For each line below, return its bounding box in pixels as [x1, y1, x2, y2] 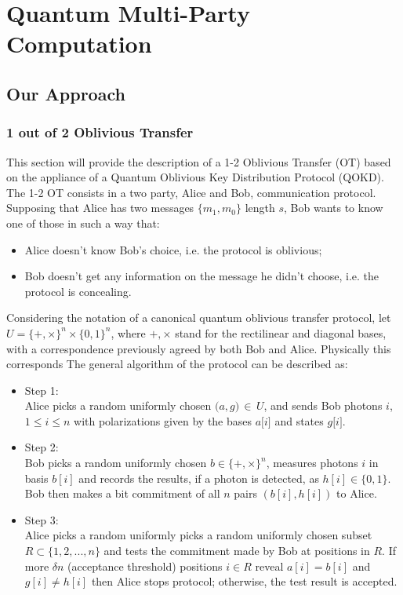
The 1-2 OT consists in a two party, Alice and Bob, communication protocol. [6, 184, 376, 200]
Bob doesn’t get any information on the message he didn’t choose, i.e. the [24, 268, 379, 284]
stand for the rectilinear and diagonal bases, [175, 324, 387, 341]
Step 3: [24, 511, 59, 527]
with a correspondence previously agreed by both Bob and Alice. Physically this [6, 340, 391, 356]
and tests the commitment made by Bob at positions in [103, 542, 370, 559]
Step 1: [24, 381, 59, 398]
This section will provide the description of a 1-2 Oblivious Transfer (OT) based [6, 153, 391, 170]
